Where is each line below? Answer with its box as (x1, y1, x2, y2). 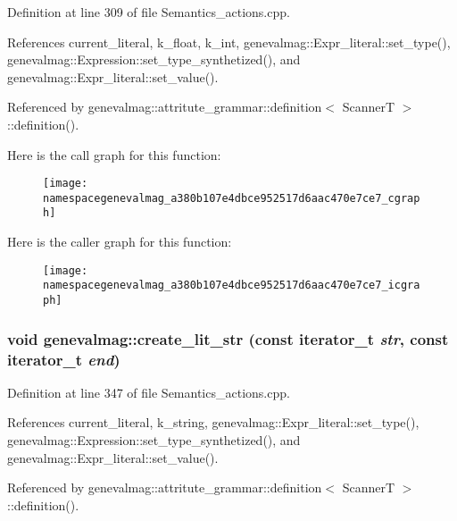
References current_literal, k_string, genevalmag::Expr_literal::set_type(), (7, 413, 420, 432)
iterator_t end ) (7, 348, 120, 370)
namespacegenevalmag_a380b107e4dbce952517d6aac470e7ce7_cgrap (43, 191, 420, 205)
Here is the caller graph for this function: (7, 232, 232, 251)
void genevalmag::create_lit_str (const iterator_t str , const (7, 327, 449, 349)
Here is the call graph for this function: (7, 145, 221, 164)
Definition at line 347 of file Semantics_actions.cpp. (7, 382, 290, 401)
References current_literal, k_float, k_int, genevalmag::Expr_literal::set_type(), (7, 32, 451, 51)
